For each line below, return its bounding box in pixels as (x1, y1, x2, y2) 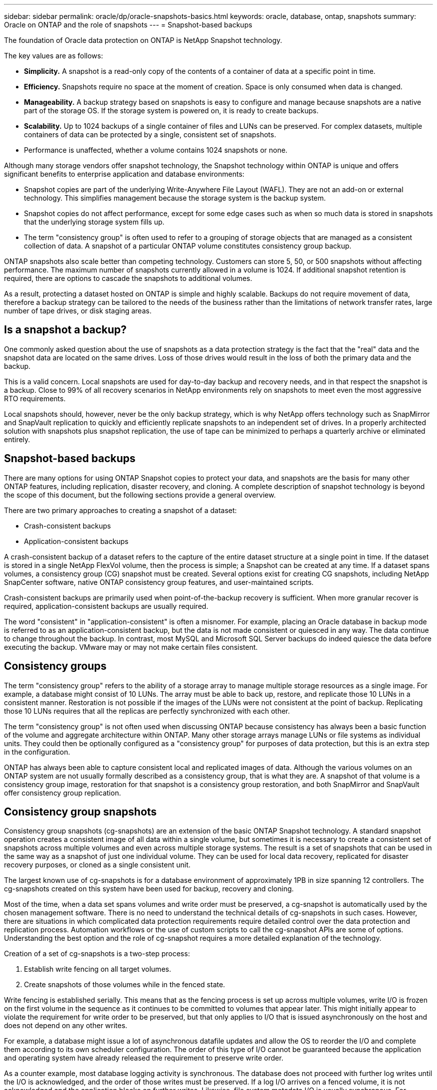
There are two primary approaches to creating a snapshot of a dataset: (4, 506, 237, 515)
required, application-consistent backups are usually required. (4, 601, 209, 610)
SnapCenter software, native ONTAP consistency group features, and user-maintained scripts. (4, 577, 314, 586)
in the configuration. (4, 747, 70, 756)
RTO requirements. (4, 394, 66, 403)
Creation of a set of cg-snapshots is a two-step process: (4, 949, 190, 958)
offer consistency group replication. (4, 788, 121, 797)
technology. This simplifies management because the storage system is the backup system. (24, 194, 326, 202)
